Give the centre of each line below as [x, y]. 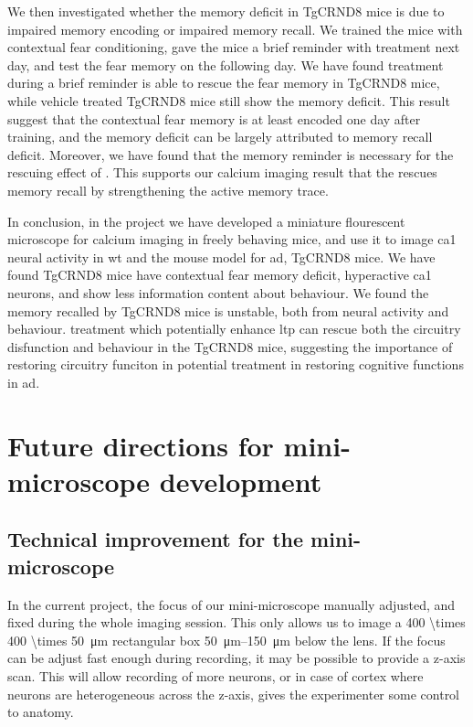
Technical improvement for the [156, 539]
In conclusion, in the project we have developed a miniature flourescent [206, 221]
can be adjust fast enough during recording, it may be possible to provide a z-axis [236, 658]
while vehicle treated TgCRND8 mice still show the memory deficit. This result [229, 100]
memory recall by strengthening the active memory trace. [168, 190]
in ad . [24, 382]
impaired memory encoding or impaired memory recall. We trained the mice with [235, 29]
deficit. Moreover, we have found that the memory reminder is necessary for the [231, 154]
